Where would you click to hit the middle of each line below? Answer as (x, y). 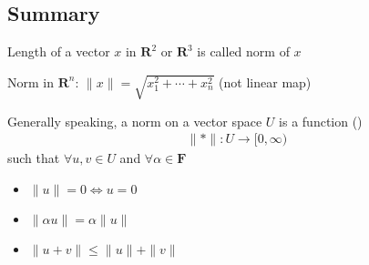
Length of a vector (59, 51)
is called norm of (243, 51)
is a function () (321, 121)
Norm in (31, 82)
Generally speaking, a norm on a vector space (135, 121)
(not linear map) (265, 82)
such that (34, 158)
